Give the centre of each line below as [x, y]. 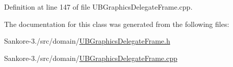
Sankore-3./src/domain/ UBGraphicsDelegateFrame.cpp [91, 58]
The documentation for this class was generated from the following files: [117, 24]
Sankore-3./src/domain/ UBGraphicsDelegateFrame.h [87, 41]
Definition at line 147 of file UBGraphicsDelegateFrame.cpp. [98, 7]
